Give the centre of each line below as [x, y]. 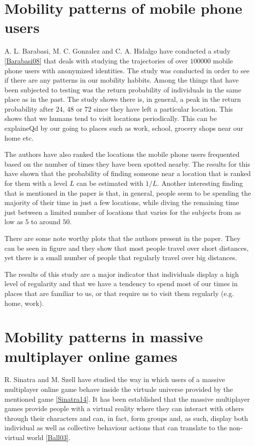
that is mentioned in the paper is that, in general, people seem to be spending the [128, 193]
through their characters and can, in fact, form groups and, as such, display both [126, 418]
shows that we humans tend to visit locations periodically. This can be [111, 118]
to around [46, 222]
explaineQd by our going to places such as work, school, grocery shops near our [124, 128]
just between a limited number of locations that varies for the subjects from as [123, 212]
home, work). [24, 303]
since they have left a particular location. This [163, 108]
